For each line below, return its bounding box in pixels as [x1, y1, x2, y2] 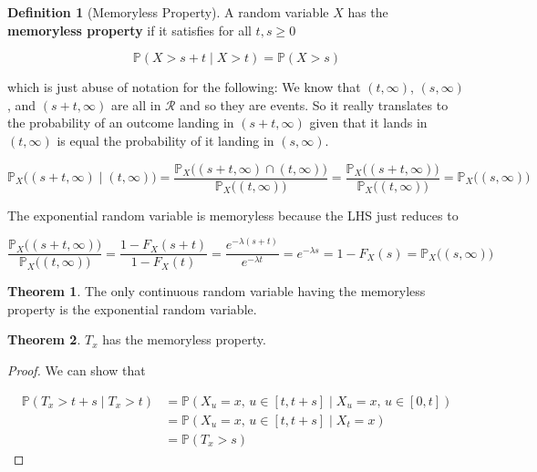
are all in [110, 95, 161, 114]
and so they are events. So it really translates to [180, 95, 449, 114]
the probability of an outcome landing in [7, 113, 234, 132]
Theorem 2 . [7, 330, 81, 349]
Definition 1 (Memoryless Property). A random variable [7, 3, 329, 21]
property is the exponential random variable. [7, 299, 257, 318]
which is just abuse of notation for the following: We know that [7, 77, 361, 97]
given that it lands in [309, 113, 428, 132]
